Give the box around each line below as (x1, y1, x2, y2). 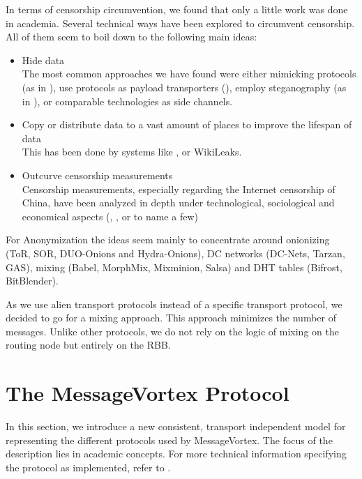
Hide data (22, 52, 65, 67)
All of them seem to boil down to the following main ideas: (6, 29, 257, 44)
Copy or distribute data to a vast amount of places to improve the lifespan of (22, 117, 352, 132)
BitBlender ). (6, 273, 59, 288)
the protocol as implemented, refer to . (6, 459, 171, 474)
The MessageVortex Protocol (6, 379, 289, 407)
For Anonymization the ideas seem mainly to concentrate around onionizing (6, 232, 330, 247)
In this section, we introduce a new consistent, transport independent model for (6, 419, 346, 434)
